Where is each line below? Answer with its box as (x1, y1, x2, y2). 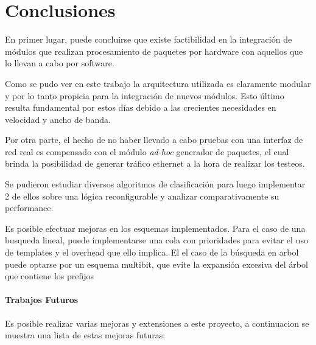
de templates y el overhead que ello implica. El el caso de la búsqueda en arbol (5, 246, 299, 259)
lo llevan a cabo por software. (5, 57, 114, 69)
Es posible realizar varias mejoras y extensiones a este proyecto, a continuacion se (5, 316, 309, 329)
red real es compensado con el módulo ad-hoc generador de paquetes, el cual (5, 145, 289, 158)
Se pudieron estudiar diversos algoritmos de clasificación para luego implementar (5, 178, 306, 190)
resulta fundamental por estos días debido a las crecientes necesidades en (5, 101, 276, 114)
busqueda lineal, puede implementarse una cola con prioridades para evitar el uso (5, 234, 308, 246)
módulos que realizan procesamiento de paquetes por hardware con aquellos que (5, 44, 303, 57)
